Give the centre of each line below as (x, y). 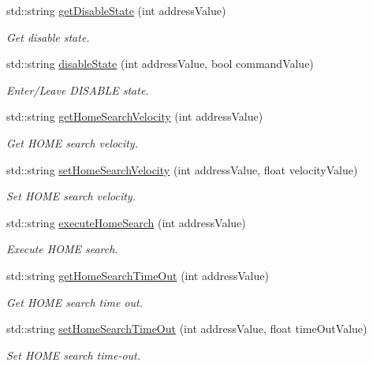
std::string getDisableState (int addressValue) (116, 10)
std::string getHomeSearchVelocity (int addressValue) (135, 116)
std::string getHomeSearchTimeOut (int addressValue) (138, 275)
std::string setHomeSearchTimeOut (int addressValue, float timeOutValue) (187, 329)
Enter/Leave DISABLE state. (78, 90)
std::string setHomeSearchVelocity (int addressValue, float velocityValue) (182, 169)
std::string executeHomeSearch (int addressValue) (126, 222)
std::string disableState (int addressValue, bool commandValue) (160, 63)
